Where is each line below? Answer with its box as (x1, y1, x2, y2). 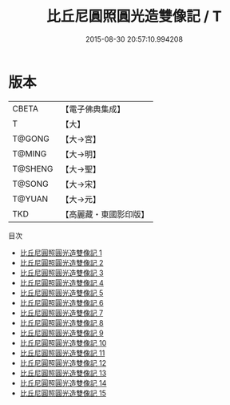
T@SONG (12, 178, 50, 189)
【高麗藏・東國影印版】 (61, 209, 149, 220)
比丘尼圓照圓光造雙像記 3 (19, 268, 104, 277)
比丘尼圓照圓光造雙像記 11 (19, 348, 105, 358)
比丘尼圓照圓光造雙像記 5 (19, 288, 104, 298)
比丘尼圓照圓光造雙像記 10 (19, 338, 107, 347)
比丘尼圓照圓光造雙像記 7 (19, 308, 104, 318)
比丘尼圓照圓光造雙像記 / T (46, 7, 222, 26)
